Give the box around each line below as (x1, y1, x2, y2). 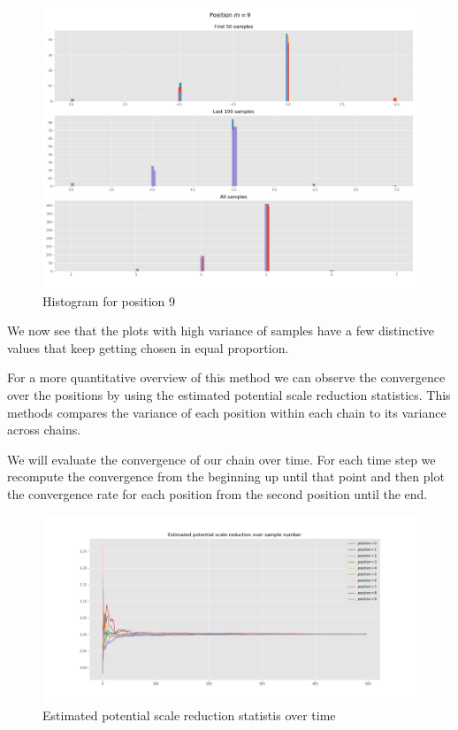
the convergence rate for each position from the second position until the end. (7, 484, 428, 503)
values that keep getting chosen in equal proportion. (7, 338, 289, 357)
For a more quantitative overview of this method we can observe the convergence (7, 368, 446, 387)
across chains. (7, 420, 81, 439)
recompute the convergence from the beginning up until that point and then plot (7, 467, 445, 486)
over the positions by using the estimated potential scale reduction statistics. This (7, 385, 451, 403)
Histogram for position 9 (42, 291, 175, 310)
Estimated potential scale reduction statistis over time (42, 706, 336, 725)
